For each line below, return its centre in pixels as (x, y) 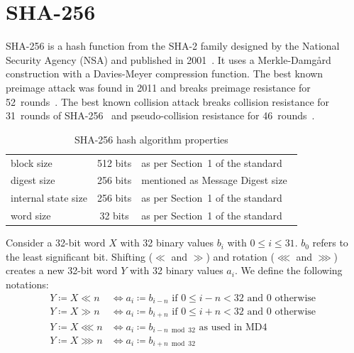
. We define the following (288, 270)
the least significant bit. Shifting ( (79, 256)
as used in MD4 (233, 327)
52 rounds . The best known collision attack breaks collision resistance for (168, 101)
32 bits (114, 216)
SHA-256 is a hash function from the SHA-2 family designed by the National (173, 46)
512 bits (114, 162)
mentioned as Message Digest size (214, 180)
